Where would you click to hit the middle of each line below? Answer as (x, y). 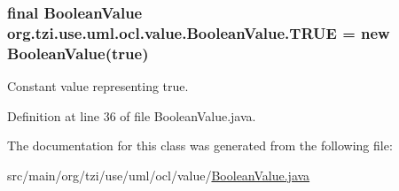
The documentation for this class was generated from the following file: (200, 145)
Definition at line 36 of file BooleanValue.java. (132, 115)
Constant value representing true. (98, 86)
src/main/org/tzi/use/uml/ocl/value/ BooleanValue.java (159, 175)
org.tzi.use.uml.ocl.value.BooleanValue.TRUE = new (199, 32)
